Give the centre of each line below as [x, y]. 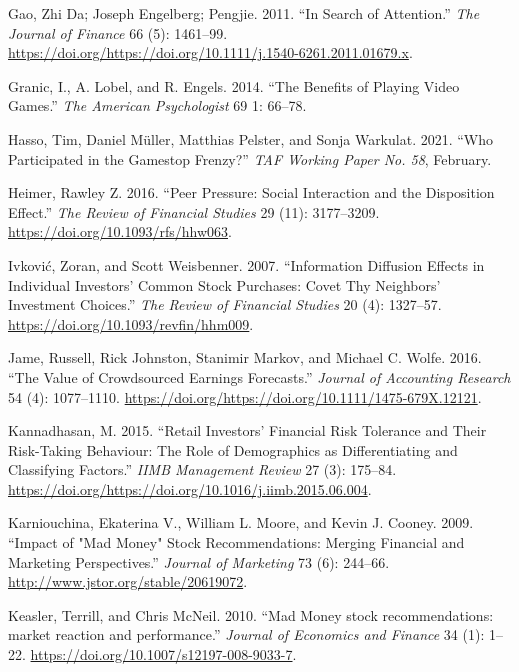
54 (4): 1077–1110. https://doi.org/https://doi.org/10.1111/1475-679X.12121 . [245, 396]
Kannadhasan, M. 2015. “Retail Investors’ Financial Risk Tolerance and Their [247, 430]
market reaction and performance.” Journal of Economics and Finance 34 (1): [246, 634]
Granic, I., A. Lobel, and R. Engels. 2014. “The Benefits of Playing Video [234, 85]
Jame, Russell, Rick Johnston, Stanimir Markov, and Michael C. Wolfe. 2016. [245, 357]
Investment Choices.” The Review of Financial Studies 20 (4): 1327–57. [225, 304]
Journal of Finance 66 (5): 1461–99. [118, 32]
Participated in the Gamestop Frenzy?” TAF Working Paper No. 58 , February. [250, 158]
